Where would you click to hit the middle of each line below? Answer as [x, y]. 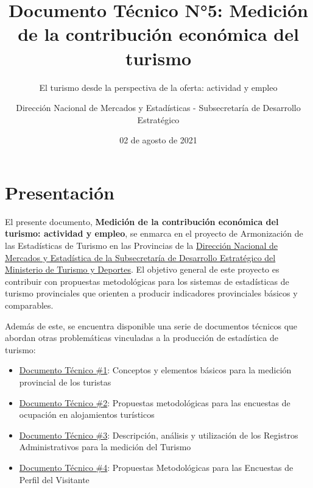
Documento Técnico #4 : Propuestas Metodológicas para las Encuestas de [156, 467]
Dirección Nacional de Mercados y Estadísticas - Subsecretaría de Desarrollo [158, 108]
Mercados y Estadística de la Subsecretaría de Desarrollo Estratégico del [140, 257]
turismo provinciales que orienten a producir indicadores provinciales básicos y [151, 293]
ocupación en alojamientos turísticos [87, 414]
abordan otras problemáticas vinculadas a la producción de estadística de [142, 338]
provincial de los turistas [65, 382]
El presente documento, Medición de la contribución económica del [142, 221]
